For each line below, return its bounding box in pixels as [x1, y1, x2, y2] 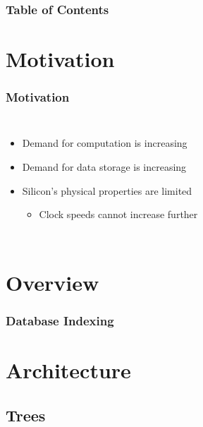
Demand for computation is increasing [22, 136, 187, 150]
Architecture [6, 356, 131, 385]
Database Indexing [6, 312, 114, 330]
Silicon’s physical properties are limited [22, 183, 192, 198]
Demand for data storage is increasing [22, 160, 187, 174]
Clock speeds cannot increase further [39, 207, 198, 222]
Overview [6, 268, 99, 296]
